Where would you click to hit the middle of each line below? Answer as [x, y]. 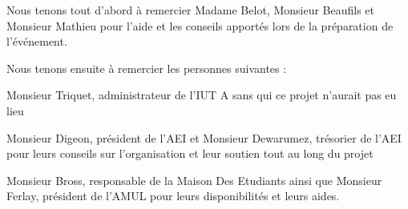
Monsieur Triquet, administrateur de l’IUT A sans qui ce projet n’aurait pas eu [202, 95]
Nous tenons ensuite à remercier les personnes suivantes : [147, 68]
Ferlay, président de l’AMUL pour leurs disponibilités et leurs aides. [173, 196]
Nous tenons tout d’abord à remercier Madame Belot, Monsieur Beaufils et [190, 10]
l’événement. [37, 41]
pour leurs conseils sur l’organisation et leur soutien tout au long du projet [190, 153]
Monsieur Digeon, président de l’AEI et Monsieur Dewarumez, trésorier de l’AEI [204, 137]
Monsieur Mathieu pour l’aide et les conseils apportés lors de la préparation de [200, 25]
